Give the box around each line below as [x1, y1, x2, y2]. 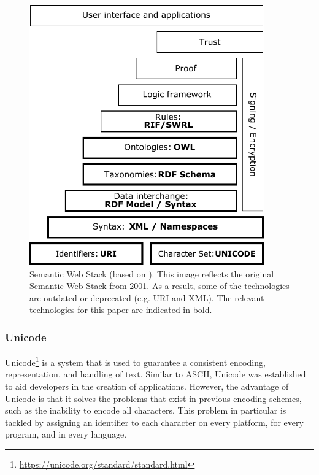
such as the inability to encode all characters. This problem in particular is [5, 404, 286, 417]
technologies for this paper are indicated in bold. [29, 303, 212, 316]
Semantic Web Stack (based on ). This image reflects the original [29, 267, 274, 280]
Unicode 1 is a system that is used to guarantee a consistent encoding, [5, 354, 266, 368]
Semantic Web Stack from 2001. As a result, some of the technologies [29, 279, 290, 292]
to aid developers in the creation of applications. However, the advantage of [5, 379, 289, 392]
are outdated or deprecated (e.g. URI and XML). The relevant [29, 291, 264, 304]
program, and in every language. [5, 428, 127, 441]
